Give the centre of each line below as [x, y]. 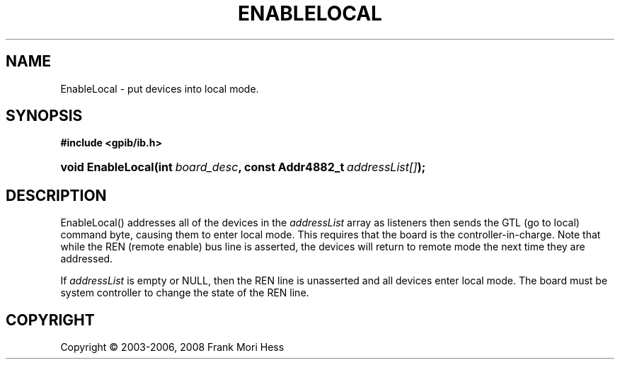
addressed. [87, 259]
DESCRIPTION [56, 195]
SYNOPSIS [44, 116]
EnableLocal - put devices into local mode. [160, 88]
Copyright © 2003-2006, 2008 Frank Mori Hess [172, 347]
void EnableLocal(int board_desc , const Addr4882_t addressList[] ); [243, 167]
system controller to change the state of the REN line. [185, 293]
